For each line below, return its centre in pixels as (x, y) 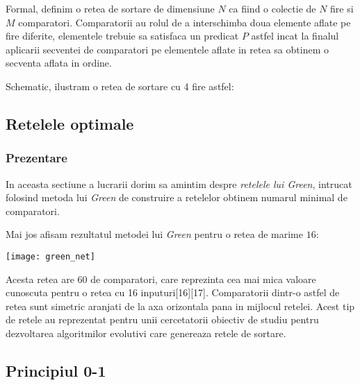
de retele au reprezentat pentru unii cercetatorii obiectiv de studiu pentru (162, 319)
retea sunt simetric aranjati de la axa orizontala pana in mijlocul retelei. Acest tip (180, 306)
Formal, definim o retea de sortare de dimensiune (110, 8)
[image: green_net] (50, 256)
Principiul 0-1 (56, 370)
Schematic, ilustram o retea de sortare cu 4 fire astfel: (120, 86)
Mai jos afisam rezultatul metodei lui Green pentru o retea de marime (154, 234)
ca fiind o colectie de (272, 8)
